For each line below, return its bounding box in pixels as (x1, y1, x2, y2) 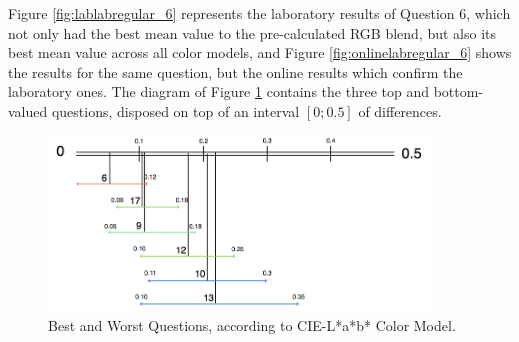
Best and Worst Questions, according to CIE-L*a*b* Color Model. (48, 315, 456, 336)
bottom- (433, 81, 484, 102)
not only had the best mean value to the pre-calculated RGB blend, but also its (8, 22, 497, 43)
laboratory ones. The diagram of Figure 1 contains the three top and (8, 81, 429, 102)
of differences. (358, 100, 442, 121)
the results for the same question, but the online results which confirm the (8, 61, 463, 82)
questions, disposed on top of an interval (51, 100, 300, 121)
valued (8, 100, 48, 121)
